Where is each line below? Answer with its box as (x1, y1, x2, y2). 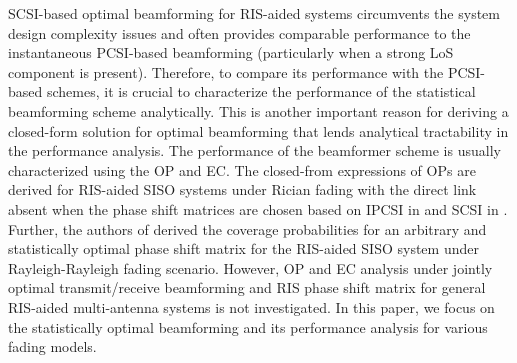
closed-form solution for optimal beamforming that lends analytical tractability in (8, 120, 509, 141)
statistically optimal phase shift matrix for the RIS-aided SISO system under (8, 238, 479, 259)
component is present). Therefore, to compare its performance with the (8, 61, 444, 82)
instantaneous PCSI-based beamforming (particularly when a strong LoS (8, 42, 454, 63)
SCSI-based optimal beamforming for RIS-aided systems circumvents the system (8, 3, 500, 23)
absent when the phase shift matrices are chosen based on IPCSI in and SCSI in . (8, 198, 508, 219)
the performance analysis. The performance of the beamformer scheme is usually (8, 140, 501, 161)
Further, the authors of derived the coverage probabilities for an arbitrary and (8, 218, 487, 239)
